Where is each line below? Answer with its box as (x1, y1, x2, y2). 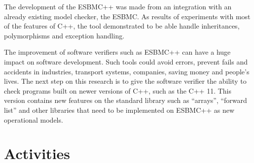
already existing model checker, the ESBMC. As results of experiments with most (4, 11, 251, 21)
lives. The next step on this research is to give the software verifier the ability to (4, 76, 247, 86)
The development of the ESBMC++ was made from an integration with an (4, 1, 232, 11)
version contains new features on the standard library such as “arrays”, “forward (4, 95, 247, 105)
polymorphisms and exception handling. (4, 30, 125, 40)
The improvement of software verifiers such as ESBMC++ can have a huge (4, 47, 231, 57)
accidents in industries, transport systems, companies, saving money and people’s (4, 66, 250, 76)
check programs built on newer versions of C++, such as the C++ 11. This (4, 85, 232, 96)
